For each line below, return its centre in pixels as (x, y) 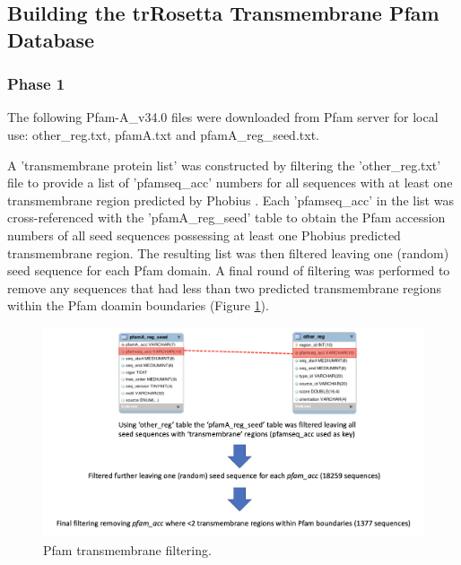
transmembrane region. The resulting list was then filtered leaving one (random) (228, 252)
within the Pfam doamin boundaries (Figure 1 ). (138, 305)
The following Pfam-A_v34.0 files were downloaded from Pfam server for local (223, 117)
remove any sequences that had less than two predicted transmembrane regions (224, 287)
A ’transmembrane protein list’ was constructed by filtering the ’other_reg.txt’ (224, 165)
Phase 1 (36, 84)
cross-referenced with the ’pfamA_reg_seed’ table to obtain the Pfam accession (226, 217)
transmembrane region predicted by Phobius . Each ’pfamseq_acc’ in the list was (230, 200)
